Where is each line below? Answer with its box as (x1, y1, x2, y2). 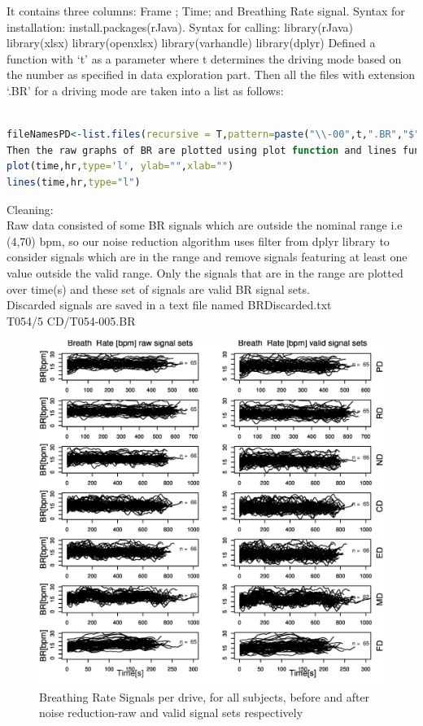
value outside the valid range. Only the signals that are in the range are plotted (7, 264, 403, 281)
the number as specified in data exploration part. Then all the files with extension (7, 66, 416, 83)
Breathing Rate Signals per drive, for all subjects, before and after (39, 688, 370, 705)
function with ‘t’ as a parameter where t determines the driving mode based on (7, 50, 402, 67)
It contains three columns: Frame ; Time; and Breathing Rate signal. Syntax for (7, 2, 405, 19)
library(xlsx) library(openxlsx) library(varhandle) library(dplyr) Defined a (7, 34, 376, 51)
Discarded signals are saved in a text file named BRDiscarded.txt (7, 296, 332, 313)
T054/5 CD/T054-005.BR (7, 312, 136, 329)
